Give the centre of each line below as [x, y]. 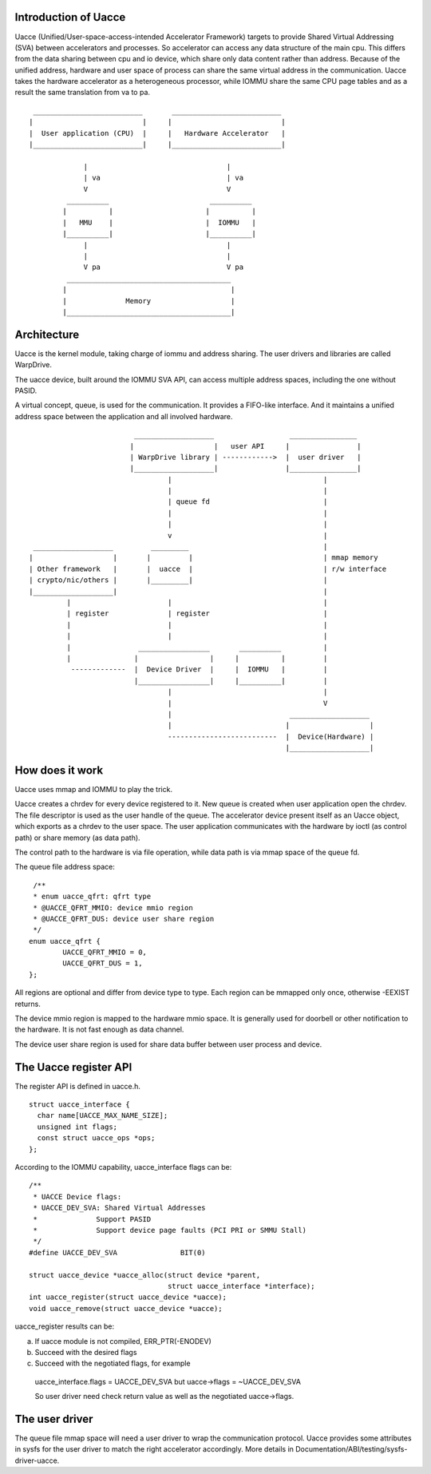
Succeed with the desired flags [86, 1352]
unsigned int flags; [77, 1127]
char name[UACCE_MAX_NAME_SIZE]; [103, 1115]
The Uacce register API [73, 1067]
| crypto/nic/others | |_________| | [178, 580]
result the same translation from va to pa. [83, 93]
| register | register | [197, 614]
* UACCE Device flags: [77, 1197]
